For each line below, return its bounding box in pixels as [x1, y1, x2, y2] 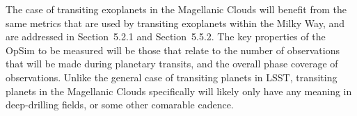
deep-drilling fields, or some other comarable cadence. [6, 97, 234, 112]
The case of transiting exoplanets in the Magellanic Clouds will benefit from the [6, 2, 347, 16]
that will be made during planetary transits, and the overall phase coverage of [6, 56, 338, 71]
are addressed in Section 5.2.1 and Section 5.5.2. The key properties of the [6, 29, 326, 44]
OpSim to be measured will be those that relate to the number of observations [6, 42, 340, 57]
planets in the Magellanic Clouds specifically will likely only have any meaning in [6, 83, 352, 98]
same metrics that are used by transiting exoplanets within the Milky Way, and [6, 15, 345, 30]
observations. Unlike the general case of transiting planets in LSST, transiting [6, 69, 338, 84]
